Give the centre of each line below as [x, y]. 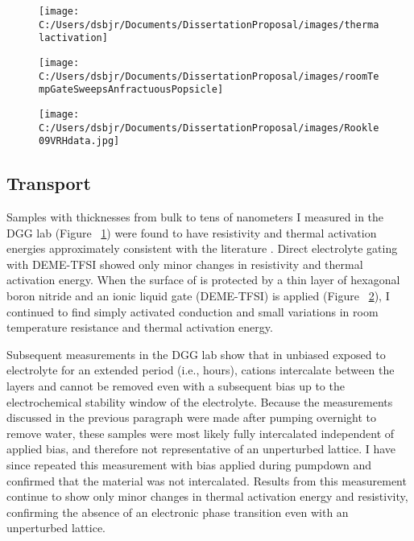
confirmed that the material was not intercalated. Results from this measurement [207, 480]
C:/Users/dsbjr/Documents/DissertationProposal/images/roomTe [209, 76]
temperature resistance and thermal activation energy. [140, 327]
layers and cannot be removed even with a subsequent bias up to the [176, 386]
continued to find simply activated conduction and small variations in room [193, 311]
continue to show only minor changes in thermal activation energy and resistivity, [207, 496]
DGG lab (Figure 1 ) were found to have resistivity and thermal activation [192, 232]
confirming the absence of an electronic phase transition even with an [178, 512]
